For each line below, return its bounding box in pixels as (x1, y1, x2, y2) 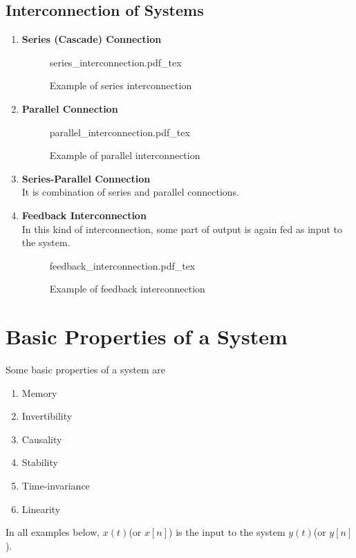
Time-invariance (21, 478, 90, 493)
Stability (21, 455, 58, 469)
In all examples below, (6, 525, 100, 539)
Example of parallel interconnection (49, 148, 200, 162)
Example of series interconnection (49, 78, 192, 93)
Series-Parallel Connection (21, 171, 151, 185)
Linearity (21, 501, 61, 516)
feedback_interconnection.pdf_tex (49, 258, 196, 272)
